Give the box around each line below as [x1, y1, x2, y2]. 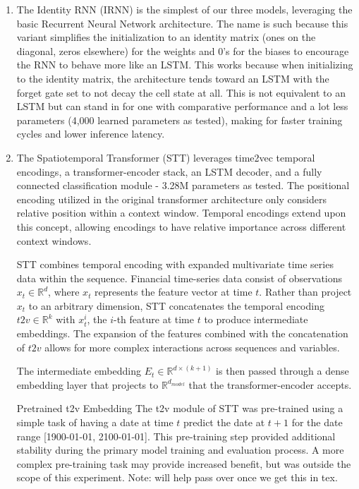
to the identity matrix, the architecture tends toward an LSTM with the [16, 71, 329, 85]
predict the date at [183, 415, 265, 430]
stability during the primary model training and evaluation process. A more [16, 442, 344, 457]
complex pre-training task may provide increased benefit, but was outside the [16, 456, 351, 471]
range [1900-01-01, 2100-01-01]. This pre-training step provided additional [16, 428, 336, 443]
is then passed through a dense [216, 363, 349, 378]
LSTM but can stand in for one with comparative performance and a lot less [16, 99, 348, 114]
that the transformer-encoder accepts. [188, 377, 352, 392]
